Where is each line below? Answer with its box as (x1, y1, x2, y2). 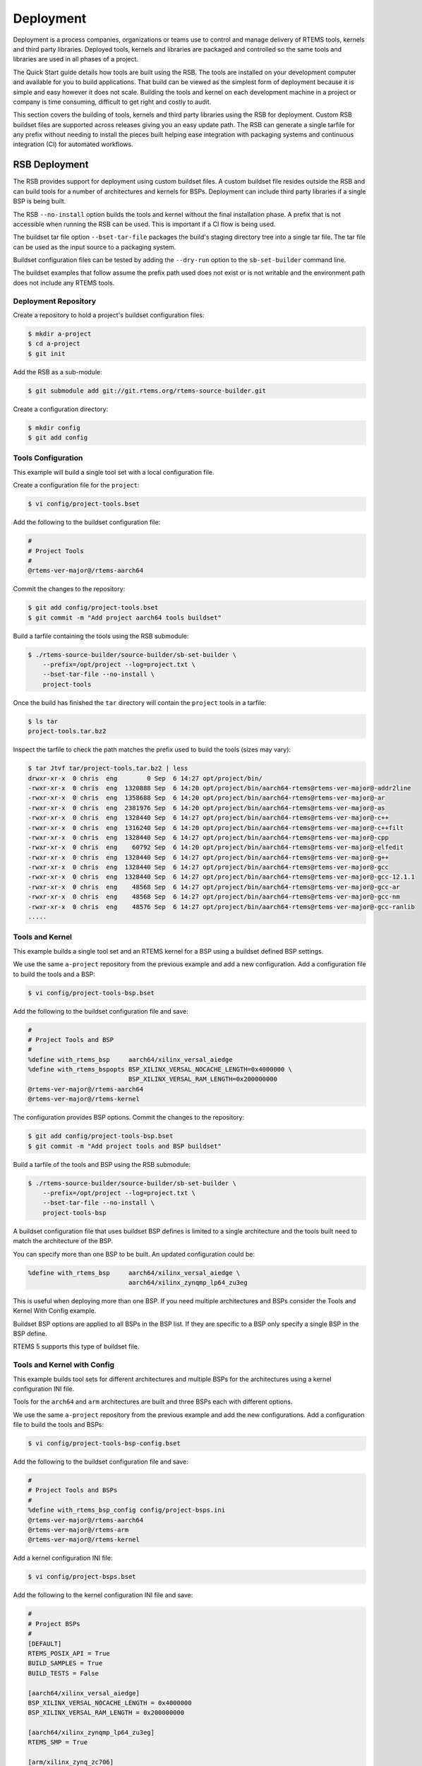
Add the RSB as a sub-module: (13, 367, 102, 376)
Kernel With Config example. (13, 1307, 97, 1315)
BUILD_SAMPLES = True (28, 1659, 103, 1667)
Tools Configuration (13, 453, 83, 463)
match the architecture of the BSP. (13, 1237, 114, 1245)
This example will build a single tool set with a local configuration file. (13, 468, 215, 476)
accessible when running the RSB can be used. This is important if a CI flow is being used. (13, 220, 276, 228)
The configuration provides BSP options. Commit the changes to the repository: (13, 1113, 245, 1122)
